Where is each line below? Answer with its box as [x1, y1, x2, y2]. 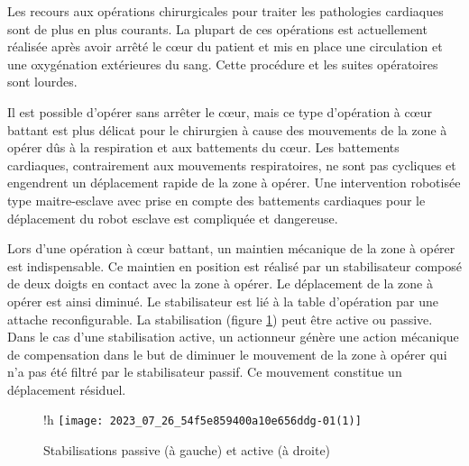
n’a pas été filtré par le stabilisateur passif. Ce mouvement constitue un [7, 362, 402, 381]
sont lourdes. [7, 72, 78, 91]
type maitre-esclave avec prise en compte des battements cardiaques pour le [7, 190, 426, 209]
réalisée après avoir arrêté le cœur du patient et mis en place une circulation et [7, 37, 443, 56]
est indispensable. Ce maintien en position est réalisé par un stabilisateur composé [7, 256, 463, 275]
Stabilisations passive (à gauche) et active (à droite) [43, 441, 331, 460]
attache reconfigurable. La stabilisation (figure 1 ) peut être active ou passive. [7, 309, 433, 328]
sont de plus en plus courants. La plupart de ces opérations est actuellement [7, 19, 428, 38]
